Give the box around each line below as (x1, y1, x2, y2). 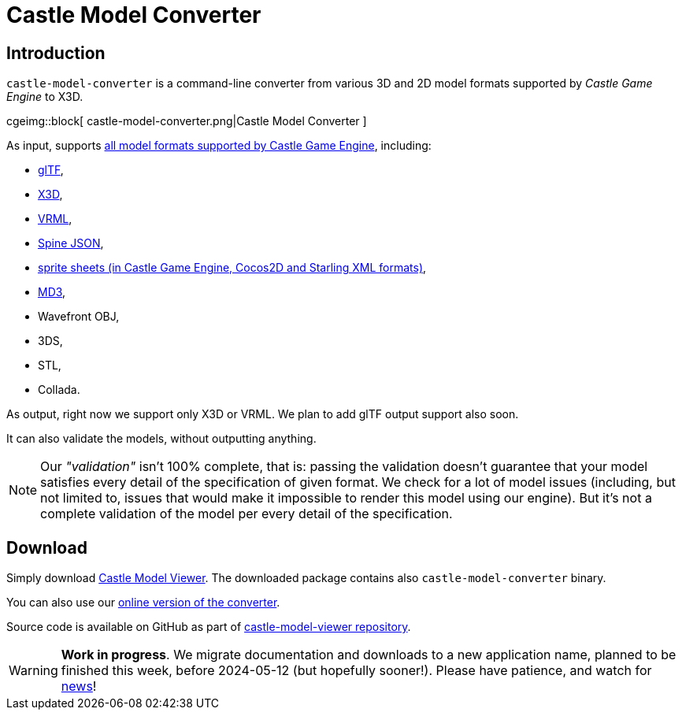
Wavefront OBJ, (38, 310, 120, 324)
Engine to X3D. (6, 90, 83, 104)
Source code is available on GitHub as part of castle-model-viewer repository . (6, 620, 411, 634)
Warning (9, 662, 58, 679)
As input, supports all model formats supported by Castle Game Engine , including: (6, 139, 432, 153)
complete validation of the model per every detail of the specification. (40, 506, 453, 522)
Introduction (6, 43, 106, 63)
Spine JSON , (38, 236, 104, 250)
